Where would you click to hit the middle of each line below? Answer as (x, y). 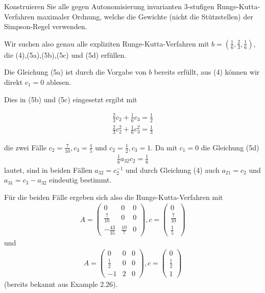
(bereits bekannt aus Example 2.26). (61, 284)
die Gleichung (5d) (230, 147)
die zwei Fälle (26, 147)
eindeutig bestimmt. (80, 180)
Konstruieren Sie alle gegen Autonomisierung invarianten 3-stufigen (109, 6)
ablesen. (59, 82)
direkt (14, 82)
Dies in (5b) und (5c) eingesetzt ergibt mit (71, 99)
